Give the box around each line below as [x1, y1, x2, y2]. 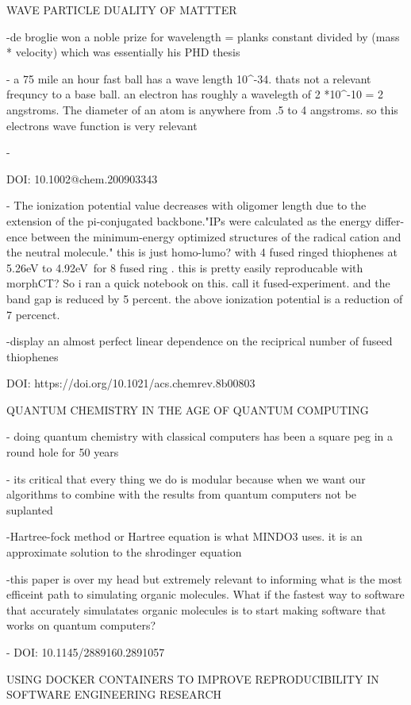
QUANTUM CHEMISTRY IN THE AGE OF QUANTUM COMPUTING [6, 401, 369, 418]
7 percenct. [6, 306, 60, 322]
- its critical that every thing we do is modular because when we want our [6, 470, 366, 487]
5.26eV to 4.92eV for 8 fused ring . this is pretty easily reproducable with [6, 259, 363, 275]
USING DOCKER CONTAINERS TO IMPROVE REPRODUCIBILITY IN [6, 670, 379, 687]
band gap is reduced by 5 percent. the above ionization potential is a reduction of [6, 290, 403, 306]
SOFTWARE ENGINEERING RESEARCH [6, 686, 222, 703]
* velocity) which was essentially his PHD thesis [6, 44, 240, 60]
